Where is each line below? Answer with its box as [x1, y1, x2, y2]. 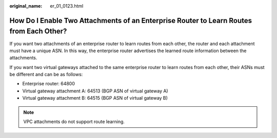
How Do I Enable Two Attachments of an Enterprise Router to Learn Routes [9, 16, 252, 25]
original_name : [9, 3, 43, 9]
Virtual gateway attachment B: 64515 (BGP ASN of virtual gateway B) [22, 95, 168, 101]
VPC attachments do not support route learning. [23, 119, 125, 125]
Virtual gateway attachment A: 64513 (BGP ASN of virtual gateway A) [22, 87, 169, 94]
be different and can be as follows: [9, 72, 83, 78]
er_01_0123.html [50, 3, 84, 9]
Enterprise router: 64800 [22, 81, 75, 87]
